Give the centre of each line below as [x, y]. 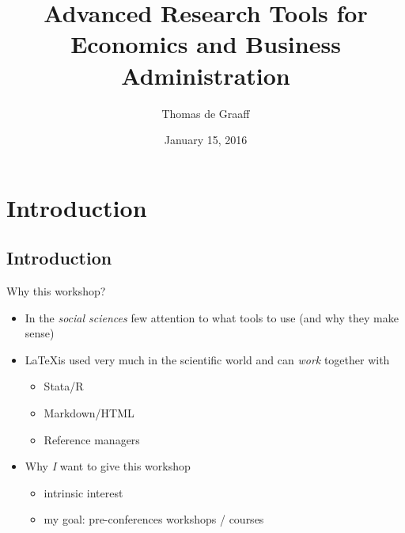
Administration [206, 75]
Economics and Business [206, 44]
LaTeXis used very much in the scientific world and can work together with [207, 359]
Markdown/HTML [89, 413]
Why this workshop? [56, 291]
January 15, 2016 [206, 140]
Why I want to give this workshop [108, 466]
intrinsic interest [83, 492]
